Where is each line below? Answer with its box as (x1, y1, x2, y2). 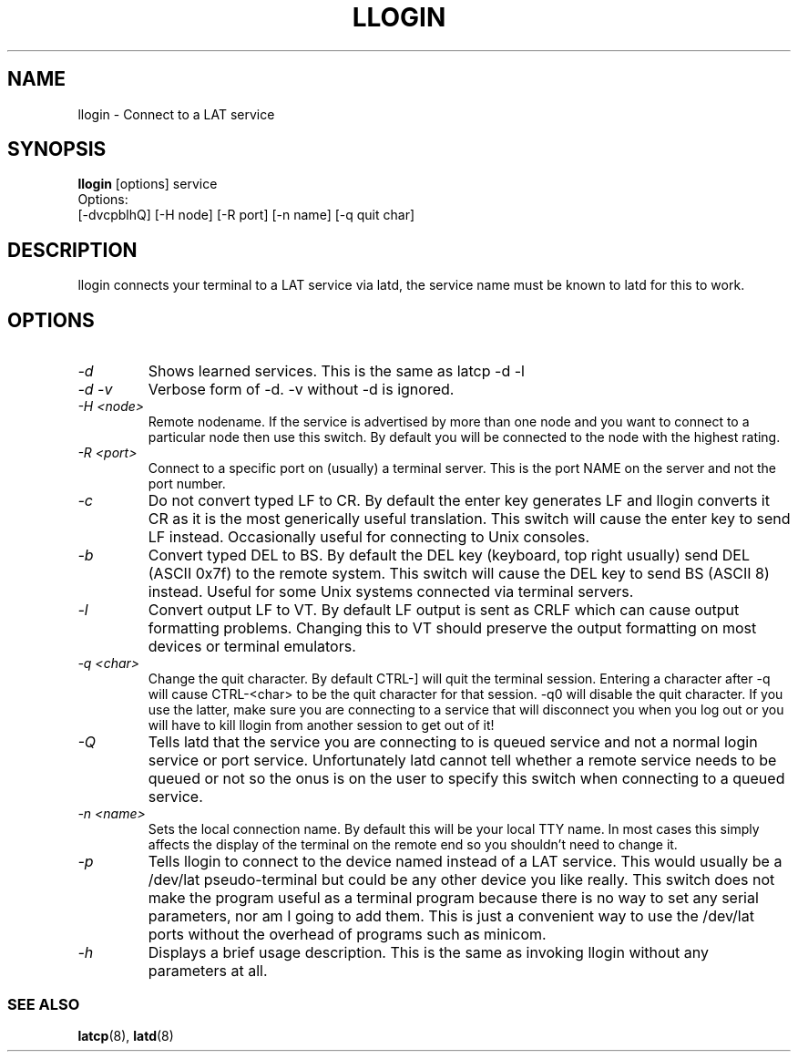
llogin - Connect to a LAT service (77, 106, 275, 122)
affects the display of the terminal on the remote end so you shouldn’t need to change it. (148, 837, 678, 853)
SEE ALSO (7, 994, 80, 1013)
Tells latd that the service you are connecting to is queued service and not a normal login (148, 733, 758, 752)
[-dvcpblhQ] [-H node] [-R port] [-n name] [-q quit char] (77, 207, 415, 223)
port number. (148, 476, 226, 492)
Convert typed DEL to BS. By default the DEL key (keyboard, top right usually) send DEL (148, 546, 751, 565)
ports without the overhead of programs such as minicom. (148, 925, 547, 944)
